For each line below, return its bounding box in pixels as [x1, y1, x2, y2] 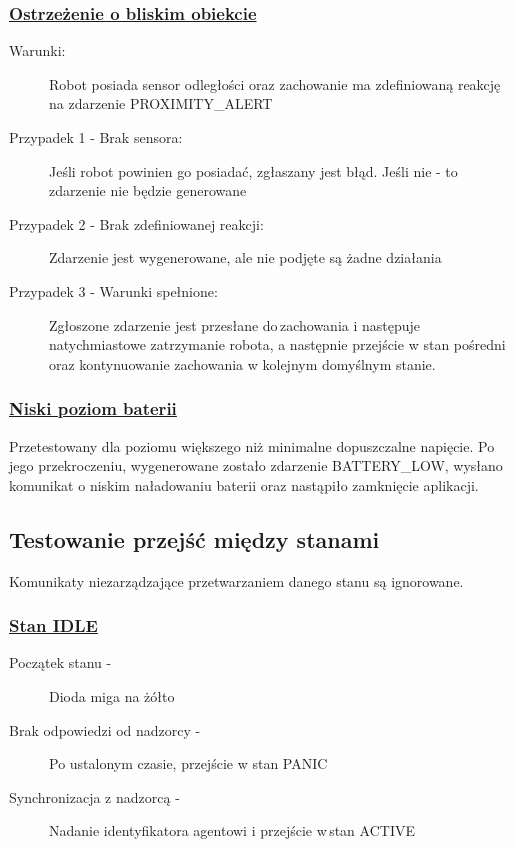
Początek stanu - [9, 652, 112, 673]
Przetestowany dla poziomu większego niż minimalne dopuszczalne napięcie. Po [9, 435, 495, 456]
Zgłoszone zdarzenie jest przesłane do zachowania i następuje [49, 314, 421, 335]
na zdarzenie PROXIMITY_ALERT [49, 93, 273, 114]
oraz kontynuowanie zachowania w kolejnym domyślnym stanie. [49, 353, 436, 374]
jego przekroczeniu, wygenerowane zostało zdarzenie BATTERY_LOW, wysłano [9, 455, 503, 476]
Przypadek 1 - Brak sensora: [9, 127, 183, 147]
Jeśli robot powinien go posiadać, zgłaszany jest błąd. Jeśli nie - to [49, 160, 458, 181]
